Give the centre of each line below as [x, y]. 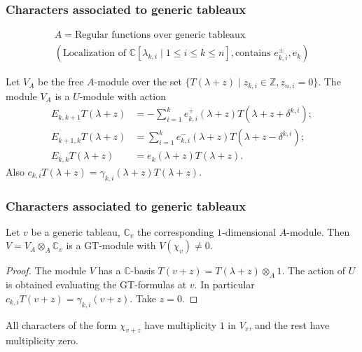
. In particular [224, 284]
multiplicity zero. [42, 340]
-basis [142, 270]
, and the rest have [289, 324]
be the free [61, 82]
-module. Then [318, 231]
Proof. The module [46, 270]
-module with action [123, 96]
